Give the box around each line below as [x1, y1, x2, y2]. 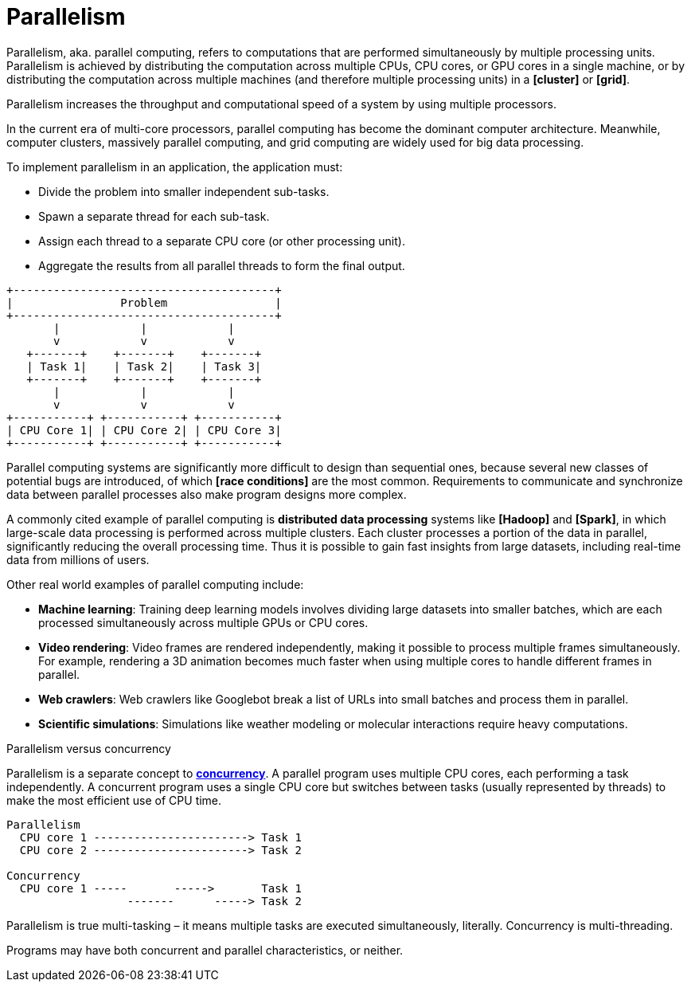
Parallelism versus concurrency [6, 741, 171, 755]
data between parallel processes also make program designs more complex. [6, 487, 407, 501]
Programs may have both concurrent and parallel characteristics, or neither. [6, 943, 404, 957]
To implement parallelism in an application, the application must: [6, 159, 343, 174]
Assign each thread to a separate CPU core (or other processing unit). [38, 233, 405, 248]
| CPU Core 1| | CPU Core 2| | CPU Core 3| [6, 423, 282, 437]
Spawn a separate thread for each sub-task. [38, 209, 270, 223]
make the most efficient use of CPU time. [6, 793, 222, 807]
